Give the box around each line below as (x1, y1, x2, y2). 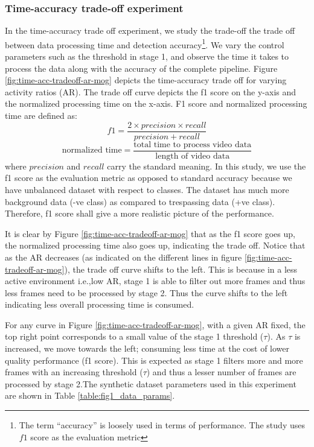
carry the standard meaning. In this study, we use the (107, 159, 306, 172)
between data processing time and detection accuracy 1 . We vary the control (5, 36, 284, 51)
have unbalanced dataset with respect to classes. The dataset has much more (5, 183, 289, 195)
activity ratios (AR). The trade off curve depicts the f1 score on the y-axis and (5, 85, 296, 98)
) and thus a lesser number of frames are (146, 366, 296, 378)
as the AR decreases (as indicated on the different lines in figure (5, 250, 242, 263)
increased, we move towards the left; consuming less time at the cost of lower (5, 342, 290, 355)
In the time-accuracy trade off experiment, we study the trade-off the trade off (5, 24, 295, 37)
